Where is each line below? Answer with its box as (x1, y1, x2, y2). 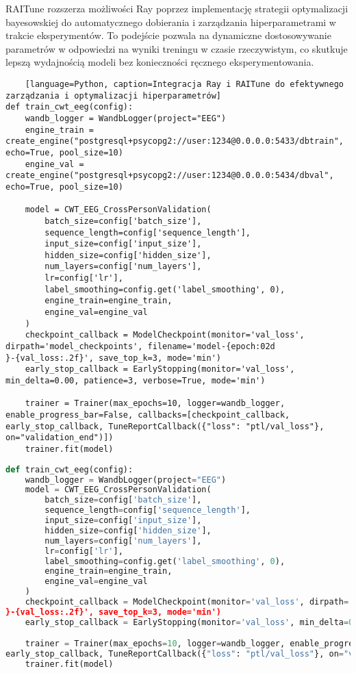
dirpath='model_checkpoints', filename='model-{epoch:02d (5, 342, 275, 352)
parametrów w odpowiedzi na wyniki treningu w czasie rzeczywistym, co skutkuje (5, 41, 348, 55)
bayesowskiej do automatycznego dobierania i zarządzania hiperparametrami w (5, 14, 336, 29)
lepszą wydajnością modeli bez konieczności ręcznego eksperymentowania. (5, 55, 314, 69)
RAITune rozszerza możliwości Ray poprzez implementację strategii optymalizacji (5, 1, 348, 15)
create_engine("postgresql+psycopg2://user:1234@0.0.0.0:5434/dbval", (5, 170, 334, 181)
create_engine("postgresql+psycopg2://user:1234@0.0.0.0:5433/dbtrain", (5, 136, 344, 147)
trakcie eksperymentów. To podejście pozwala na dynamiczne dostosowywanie (5, 28, 331, 42)
